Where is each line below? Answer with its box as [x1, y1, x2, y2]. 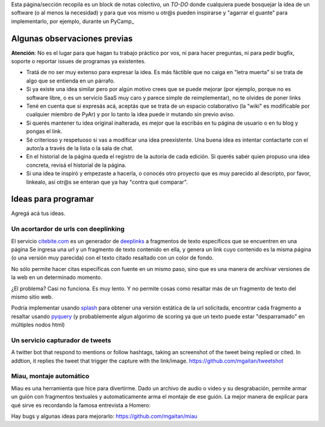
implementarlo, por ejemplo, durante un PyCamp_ [11, 17, 135, 25]
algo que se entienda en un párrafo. [26, 77, 116, 84]
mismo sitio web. [11, 293, 54, 301]
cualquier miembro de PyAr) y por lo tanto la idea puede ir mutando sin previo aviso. [26, 111, 235, 118]
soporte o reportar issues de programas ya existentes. [11, 58, 146, 65]
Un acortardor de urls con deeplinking [11, 225, 125, 233]
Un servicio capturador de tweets [11, 336, 111, 344]
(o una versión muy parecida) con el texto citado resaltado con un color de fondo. [11, 254, 214, 261]
